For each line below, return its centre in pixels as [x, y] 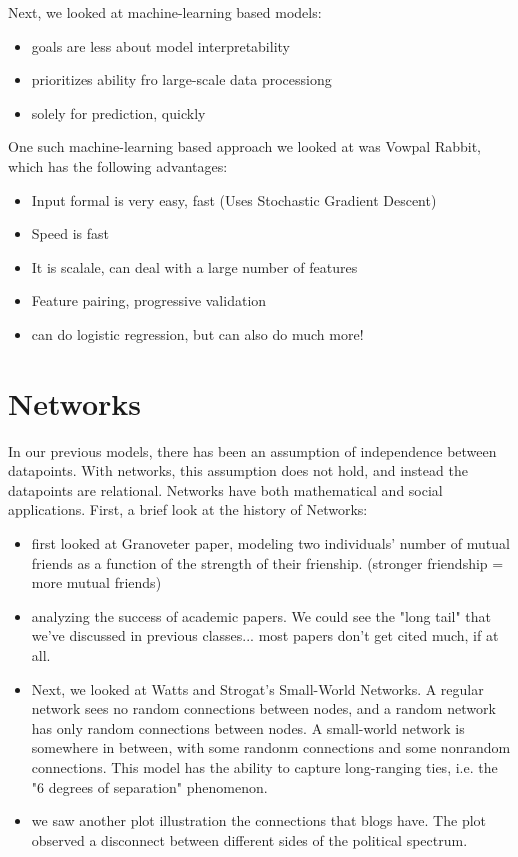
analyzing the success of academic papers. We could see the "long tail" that [261, 615]
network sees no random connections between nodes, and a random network [263, 708]
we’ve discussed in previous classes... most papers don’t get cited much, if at [265, 635]
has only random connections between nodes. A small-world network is [248, 727]
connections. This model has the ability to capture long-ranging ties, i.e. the [264, 766]
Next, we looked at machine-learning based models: [165, 12]
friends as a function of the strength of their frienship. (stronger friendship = [267, 562]
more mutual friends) [96, 582]
